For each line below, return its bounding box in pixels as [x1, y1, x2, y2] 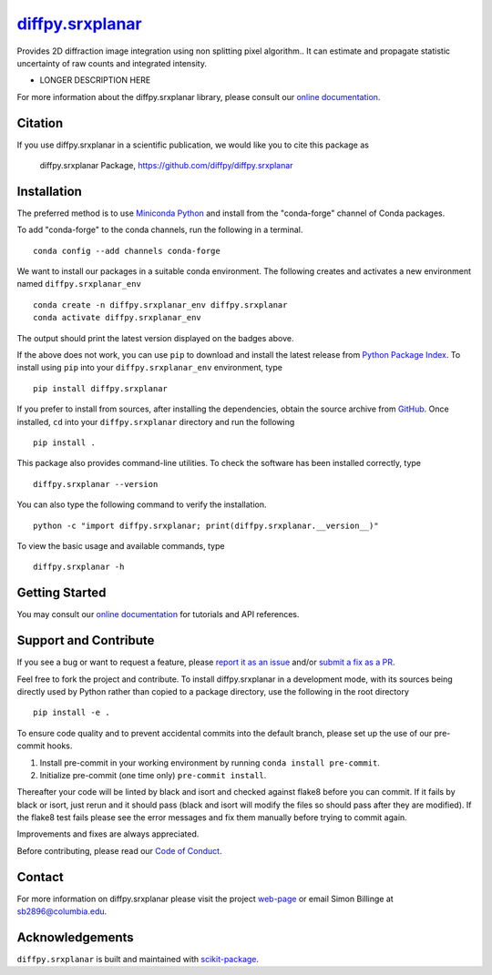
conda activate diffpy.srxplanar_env [33, 312, 202, 323]
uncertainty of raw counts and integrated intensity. [16, 57, 207, 68]
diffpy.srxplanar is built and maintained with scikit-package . [16, 954, 260, 965]
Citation [16, 115, 64, 131]
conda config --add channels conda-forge [33, 246, 220, 256]
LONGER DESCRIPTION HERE [39, 75, 151, 86]
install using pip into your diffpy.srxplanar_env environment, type [16, 362, 282, 373]
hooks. [46, 740, 73, 751]
